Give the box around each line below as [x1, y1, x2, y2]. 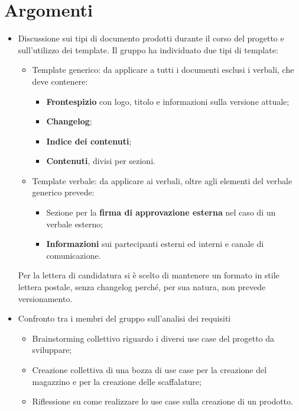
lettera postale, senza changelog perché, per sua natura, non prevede [18, 281, 266, 293]
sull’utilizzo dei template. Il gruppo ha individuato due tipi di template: [18, 43, 278, 56]
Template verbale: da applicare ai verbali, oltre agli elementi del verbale [32, 174, 292, 187]
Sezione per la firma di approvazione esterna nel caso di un [46, 206, 276, 219]
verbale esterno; [46, 217, 103, 230]
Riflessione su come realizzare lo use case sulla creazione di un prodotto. [32, 395, 293, 407]
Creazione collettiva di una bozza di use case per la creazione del [32, 364, 267, 375]
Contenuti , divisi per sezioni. [46, 155, 155, 167]
